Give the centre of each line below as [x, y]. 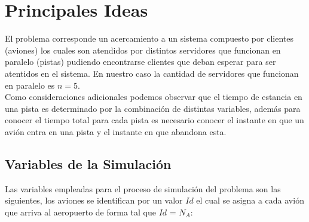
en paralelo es [30, 85]
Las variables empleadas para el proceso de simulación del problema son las [143, 188]
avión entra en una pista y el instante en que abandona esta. [116, 131]
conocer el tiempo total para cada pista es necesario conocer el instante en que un [154, 120]
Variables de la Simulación [88, 163]
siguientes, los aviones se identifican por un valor [94, 200]
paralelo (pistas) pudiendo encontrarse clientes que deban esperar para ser [140, 62]
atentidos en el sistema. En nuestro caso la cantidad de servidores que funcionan [152, 73]
